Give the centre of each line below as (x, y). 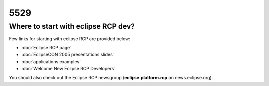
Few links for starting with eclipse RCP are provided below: (70, 39)
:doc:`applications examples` (51, 61)
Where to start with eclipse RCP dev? (72, 26)
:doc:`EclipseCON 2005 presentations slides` (68, 55)
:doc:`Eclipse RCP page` (47, 47)
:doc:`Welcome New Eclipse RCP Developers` (68, 68)
